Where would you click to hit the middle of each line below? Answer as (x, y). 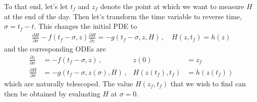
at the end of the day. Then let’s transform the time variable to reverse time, (123, 16)
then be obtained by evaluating (52, 93)
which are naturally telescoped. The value (69, 83)
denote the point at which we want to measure (172, 6)
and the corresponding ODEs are (55, 48)
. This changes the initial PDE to (86, 26)
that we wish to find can (208, 83)
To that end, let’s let (36, 6)
